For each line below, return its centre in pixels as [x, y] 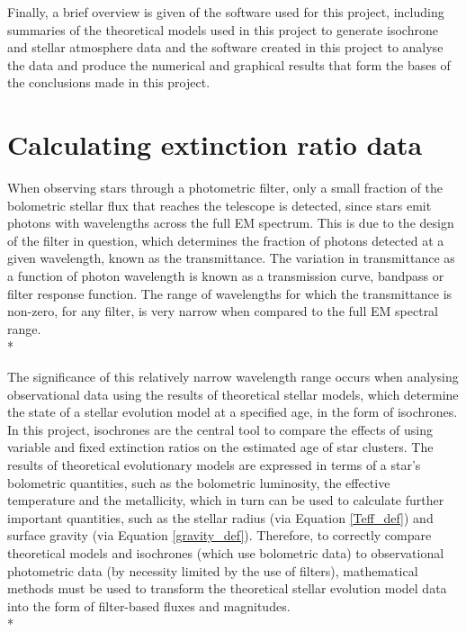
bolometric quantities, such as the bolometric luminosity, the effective [199, 482]
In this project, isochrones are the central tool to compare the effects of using [220, 429]
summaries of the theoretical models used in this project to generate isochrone [223, 29]
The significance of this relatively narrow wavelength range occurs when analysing [233, 377]
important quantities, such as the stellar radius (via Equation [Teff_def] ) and [220, 517]
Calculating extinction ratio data [215, 144]
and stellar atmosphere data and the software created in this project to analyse [225, 47]
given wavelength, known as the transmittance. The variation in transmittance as [231, 258]
